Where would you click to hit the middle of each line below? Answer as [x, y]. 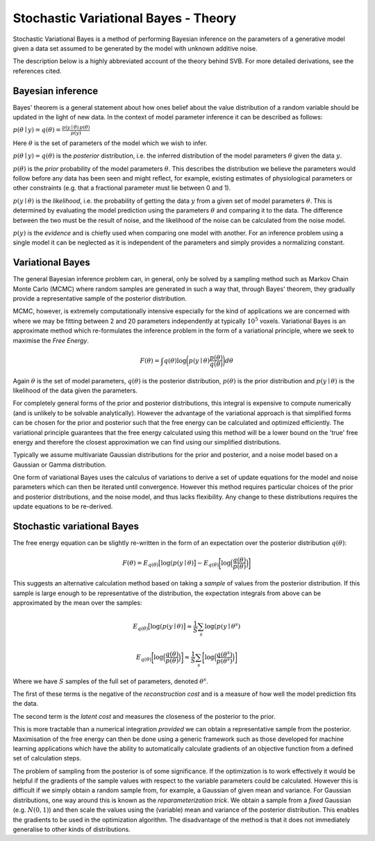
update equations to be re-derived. [63, 506]
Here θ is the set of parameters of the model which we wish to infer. [110, 143]
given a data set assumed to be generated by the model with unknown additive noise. [135, 48]
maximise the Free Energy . [51, 340]
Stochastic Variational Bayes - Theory [125, 18]
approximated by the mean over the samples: [77, 602]
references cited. [37, 71]
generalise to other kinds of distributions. [72, 829]
